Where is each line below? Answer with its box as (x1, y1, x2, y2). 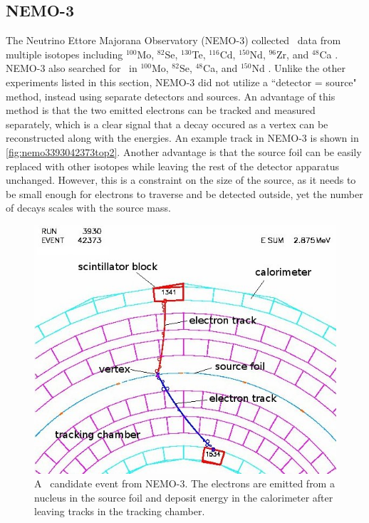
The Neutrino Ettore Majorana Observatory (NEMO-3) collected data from (6, 33, 341, 48)
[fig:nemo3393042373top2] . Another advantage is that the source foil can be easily (6, 144, 362, 159)
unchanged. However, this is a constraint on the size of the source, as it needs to (6, 172, 356, 187)
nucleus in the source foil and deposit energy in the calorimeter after (34, 490, 333, 504)
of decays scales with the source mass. (6, 200, 171, 215)
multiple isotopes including (6, 46, 123, 61)
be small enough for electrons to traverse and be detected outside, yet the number (6, 186, 363, 201)
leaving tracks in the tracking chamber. (34, 504, 205, 519)
